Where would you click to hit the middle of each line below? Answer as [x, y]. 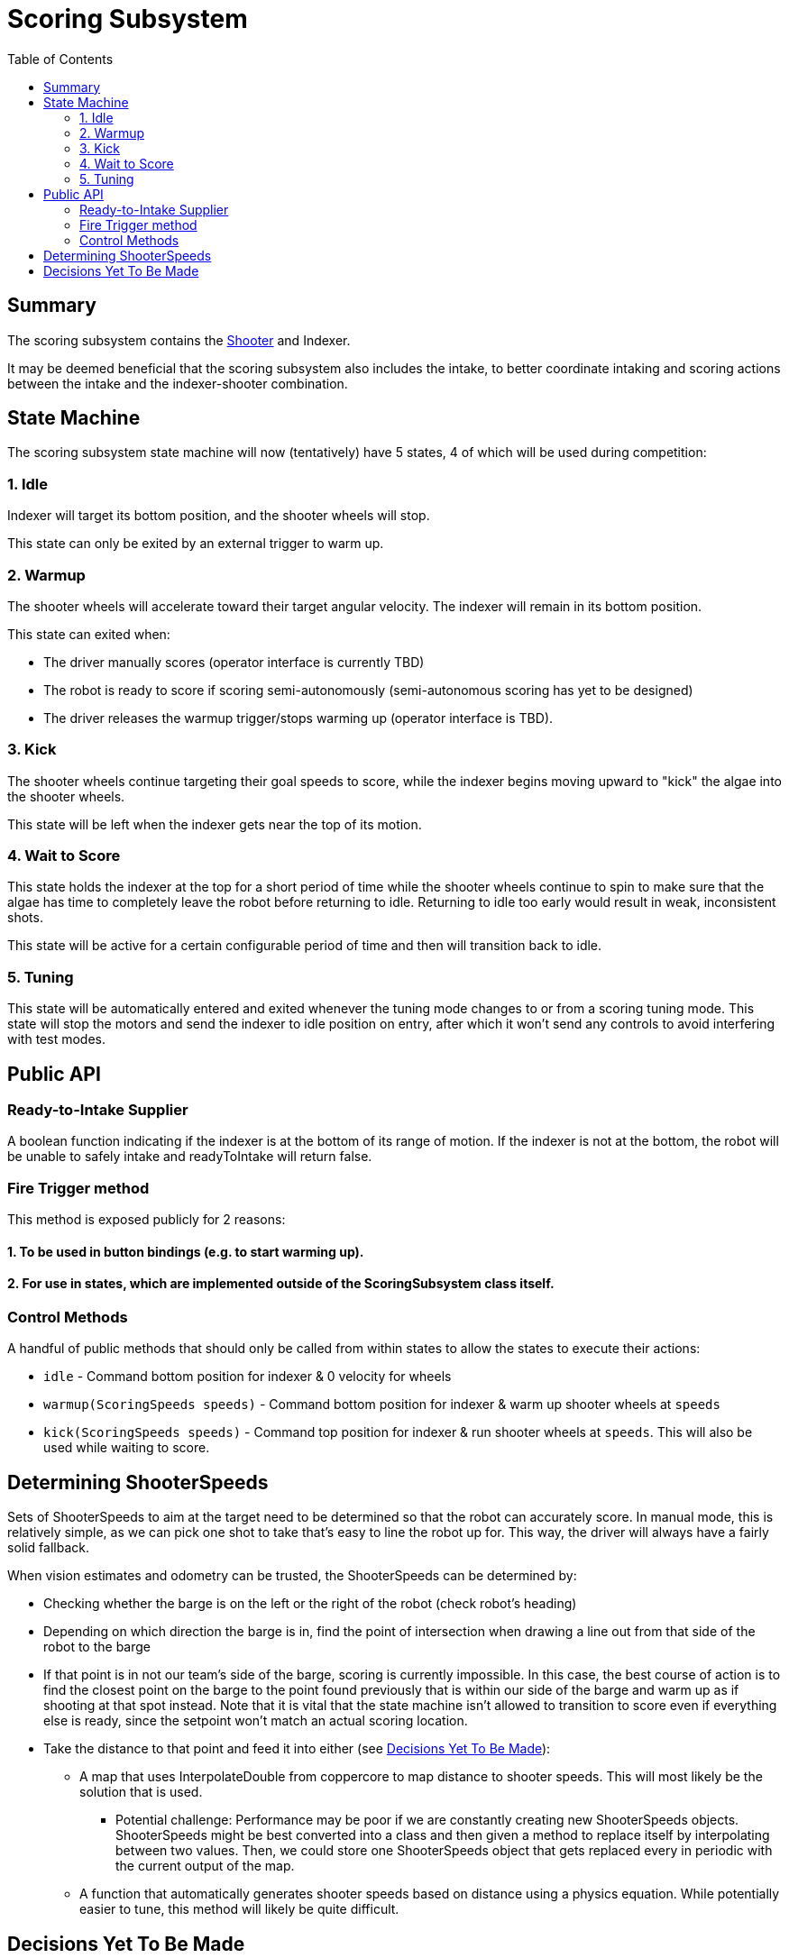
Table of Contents [60, 59]
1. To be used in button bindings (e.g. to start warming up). [186, 1251]
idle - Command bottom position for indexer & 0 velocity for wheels [248, 1377]
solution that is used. [141, 1792]
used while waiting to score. [127, 1448]
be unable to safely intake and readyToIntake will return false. [190, 1157]
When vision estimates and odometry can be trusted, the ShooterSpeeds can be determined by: [292, 1576]
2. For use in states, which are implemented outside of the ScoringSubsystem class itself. [281, 1284]
